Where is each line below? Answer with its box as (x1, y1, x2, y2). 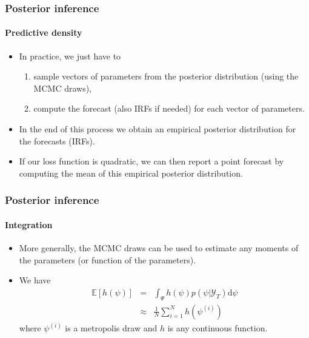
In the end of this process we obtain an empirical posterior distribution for (19, 123, 296, 135)
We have (19, 274, 51, 286)
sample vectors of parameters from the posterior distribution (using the (33, 70, 299, 83)
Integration (5, 218, 53, 231)
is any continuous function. (167, 322, 268, 334)
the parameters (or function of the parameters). (19, 253, 196, 266)
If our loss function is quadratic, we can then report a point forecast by (19, 155, 284, 167)
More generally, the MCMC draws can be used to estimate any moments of (19, 242, 299, 254)
